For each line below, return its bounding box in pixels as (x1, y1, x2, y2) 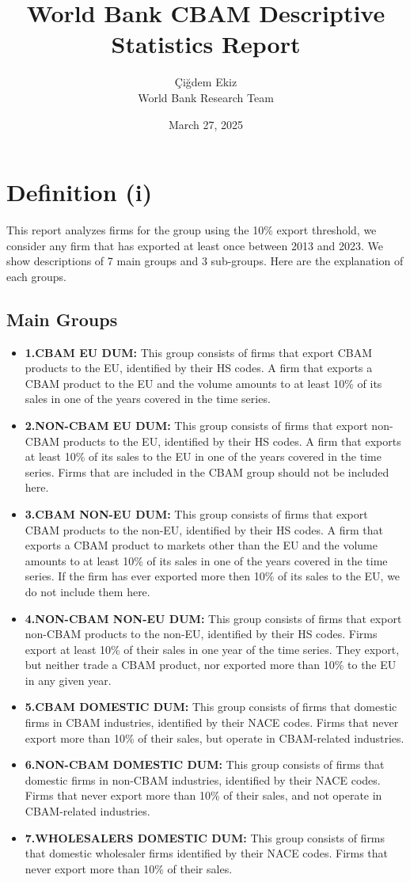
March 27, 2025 (168, 116, 244, 132)
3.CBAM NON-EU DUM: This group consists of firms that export (25, 505, 368, 522)
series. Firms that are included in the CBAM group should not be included (25, 463, 389, 480)
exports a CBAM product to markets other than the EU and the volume (25, 537, 378, 553)
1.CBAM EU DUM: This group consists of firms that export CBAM (25, 344, 373, 360)
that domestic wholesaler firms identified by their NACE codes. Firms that (25, 845, 389, 861)
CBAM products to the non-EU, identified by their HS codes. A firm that (25, 521, 383, 538)
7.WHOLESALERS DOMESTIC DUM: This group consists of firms (25, 829, 385, 846)
